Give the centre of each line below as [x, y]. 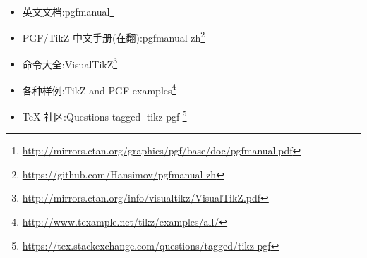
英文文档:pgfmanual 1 [68, 10]
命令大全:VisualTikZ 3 [70, 63]
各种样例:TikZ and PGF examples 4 [99, 89]
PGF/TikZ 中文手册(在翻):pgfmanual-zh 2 [114, 36]
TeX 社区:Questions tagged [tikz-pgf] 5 [104, 115]
